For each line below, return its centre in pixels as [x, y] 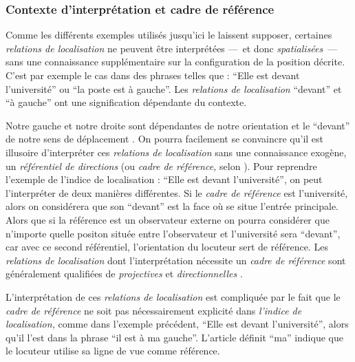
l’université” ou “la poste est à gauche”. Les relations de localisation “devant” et [174, 88]
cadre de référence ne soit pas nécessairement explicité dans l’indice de [154, 310]
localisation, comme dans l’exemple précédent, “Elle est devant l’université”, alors [177, 324]
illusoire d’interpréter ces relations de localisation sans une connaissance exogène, [176, 152]
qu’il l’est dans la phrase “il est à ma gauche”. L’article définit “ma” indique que [174, 337]
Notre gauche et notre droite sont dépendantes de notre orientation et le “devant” [178, 125]
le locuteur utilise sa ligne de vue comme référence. [113, 351]
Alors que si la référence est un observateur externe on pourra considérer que [168, 219]
